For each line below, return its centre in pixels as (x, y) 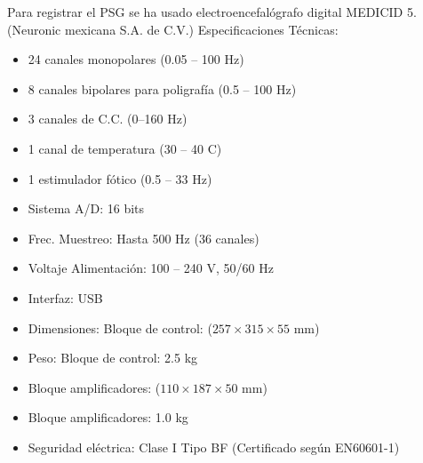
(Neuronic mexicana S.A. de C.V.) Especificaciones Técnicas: (173, 29)
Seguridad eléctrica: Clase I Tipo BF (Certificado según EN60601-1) (214, 447)
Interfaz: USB (65, 297)
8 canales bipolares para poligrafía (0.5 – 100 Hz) (162, 88)
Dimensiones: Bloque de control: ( (120, 327)
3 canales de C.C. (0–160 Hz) (108, 119)
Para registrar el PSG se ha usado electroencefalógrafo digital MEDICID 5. (212, 12)
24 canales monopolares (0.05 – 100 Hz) (136, 59)
